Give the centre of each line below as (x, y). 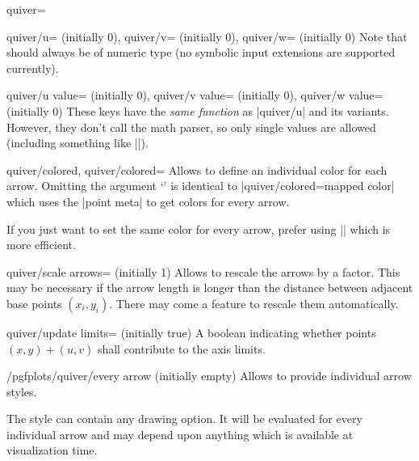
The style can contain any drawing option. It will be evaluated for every (184, 419)
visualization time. (52, 450)
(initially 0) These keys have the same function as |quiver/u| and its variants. (198, 110)
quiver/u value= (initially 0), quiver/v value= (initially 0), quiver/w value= (195, 95)
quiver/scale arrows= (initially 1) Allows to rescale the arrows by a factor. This (203, 271)
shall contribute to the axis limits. (181, 348)
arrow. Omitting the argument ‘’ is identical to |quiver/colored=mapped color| (201, 186)
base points (34, 303)
